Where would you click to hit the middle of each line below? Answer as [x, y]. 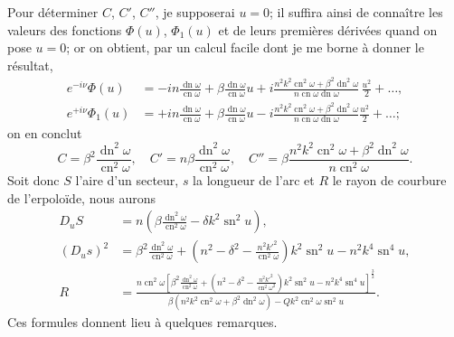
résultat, [30, 65]
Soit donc [33, 180]
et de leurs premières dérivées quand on [328, 29]
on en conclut [45, 132]
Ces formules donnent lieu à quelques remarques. [142, 322]
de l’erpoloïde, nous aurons [81, 197]
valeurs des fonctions [65, 29]
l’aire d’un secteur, [127, 180]
